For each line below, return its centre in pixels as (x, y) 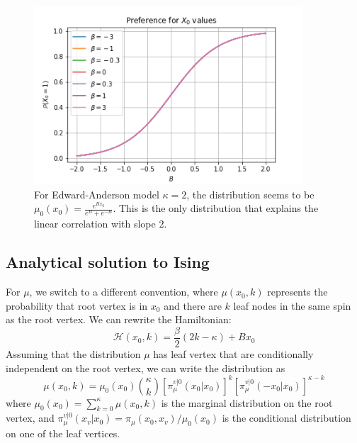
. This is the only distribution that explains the (216, 208)
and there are (193, 305)
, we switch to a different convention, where (124, 292)
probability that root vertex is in (77, 305)
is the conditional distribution (287, 418)
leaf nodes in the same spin (292, 305)
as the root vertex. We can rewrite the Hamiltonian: (119, 319)
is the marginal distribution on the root (247, 402)
